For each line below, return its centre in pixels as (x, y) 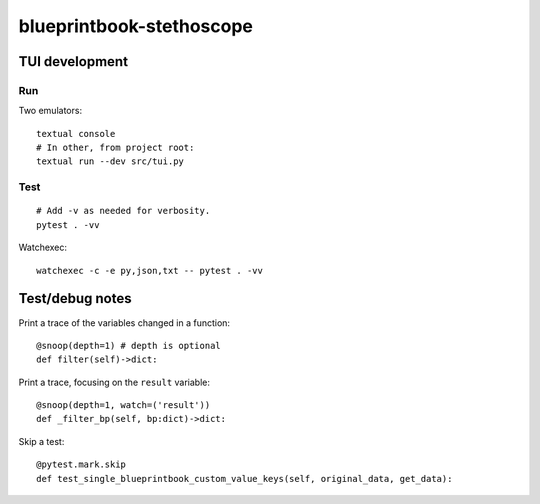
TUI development (73, 61)
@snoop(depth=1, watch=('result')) (123, 405)
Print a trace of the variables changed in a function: (124, 322)
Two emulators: (50, 111)
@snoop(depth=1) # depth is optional (129, 345)
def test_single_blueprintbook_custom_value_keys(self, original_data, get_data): (244, 478)
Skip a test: (41, 441)
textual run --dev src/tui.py (110, 161)
